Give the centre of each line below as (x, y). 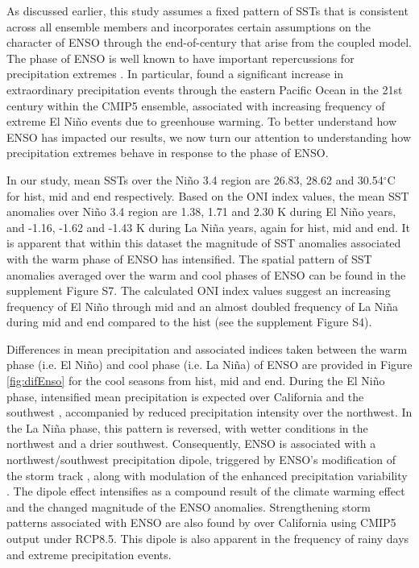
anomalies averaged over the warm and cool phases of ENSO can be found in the (206, 274)
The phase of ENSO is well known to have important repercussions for (180, 58)
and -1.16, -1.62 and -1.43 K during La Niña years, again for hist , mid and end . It (209, 227)
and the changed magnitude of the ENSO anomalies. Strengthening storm (189, 506)
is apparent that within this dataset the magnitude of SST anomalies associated (204, 243)
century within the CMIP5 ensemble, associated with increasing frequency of (196, 105)
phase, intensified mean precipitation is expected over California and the (185, 396)
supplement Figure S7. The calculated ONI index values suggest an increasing (199, 290)
